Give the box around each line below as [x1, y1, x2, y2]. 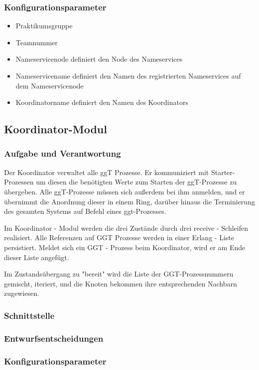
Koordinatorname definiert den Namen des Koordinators [15, 97, 188, 107]
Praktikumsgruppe [15, 20, 73, 31]
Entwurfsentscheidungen [4, 332, 104, 344]
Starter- [211, 167, 235, 177]
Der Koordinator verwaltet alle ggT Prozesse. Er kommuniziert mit [4, 167, 209, 177]
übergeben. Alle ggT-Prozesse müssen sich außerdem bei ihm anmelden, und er [4, 186, 245, 196]
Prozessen [4, 177, 34, 187]
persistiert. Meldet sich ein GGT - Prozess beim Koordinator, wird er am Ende [4, 242, 246, 252]
